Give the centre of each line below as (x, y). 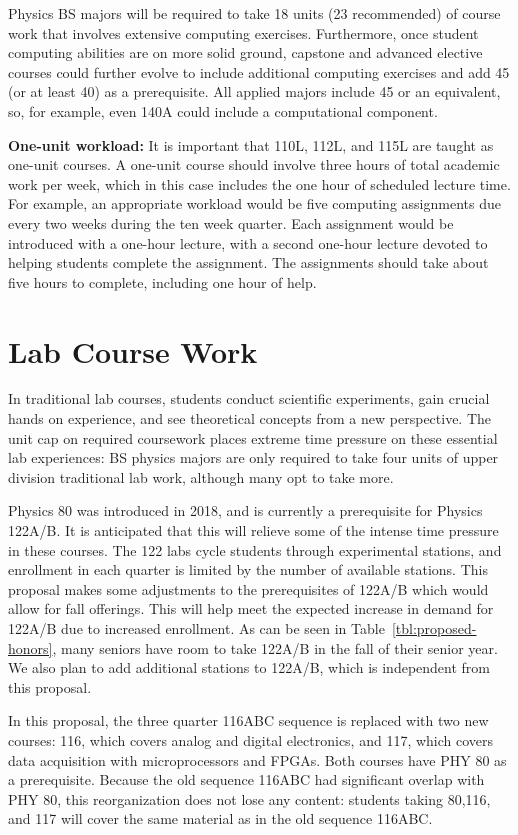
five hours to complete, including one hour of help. (162, 281)
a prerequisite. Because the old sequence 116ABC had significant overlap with (246, 779)
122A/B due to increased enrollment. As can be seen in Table (196, 627)
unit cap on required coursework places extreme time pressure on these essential (253, 437)
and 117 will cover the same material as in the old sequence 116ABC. (220, 818)
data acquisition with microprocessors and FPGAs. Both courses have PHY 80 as (257, 759)
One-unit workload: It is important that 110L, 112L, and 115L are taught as (251, 144)
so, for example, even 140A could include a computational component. (223, 110)
